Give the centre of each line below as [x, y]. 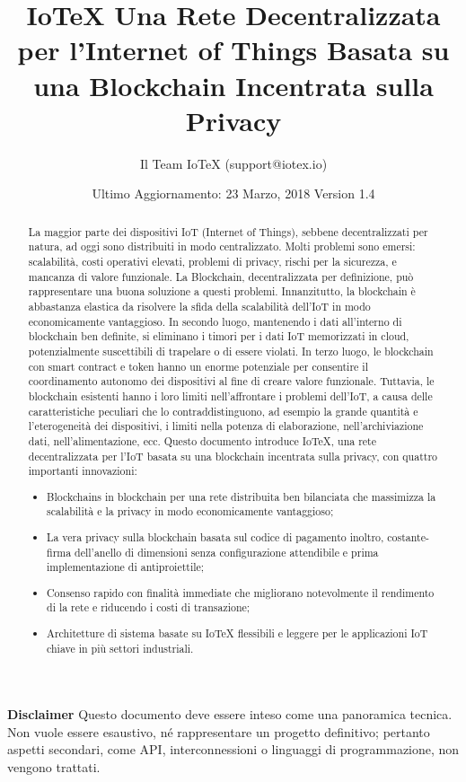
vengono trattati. [54, 767]
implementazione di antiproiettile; [126, 567]
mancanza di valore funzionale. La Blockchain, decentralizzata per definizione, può [221, 276]
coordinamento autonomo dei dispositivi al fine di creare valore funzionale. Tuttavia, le [231, 381]
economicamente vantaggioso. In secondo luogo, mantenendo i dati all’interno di [215, 321]
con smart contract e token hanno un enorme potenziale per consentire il [198, 366]
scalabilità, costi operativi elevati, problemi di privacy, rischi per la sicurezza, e [212, 261]
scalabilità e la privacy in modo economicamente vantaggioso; [190, 511]
